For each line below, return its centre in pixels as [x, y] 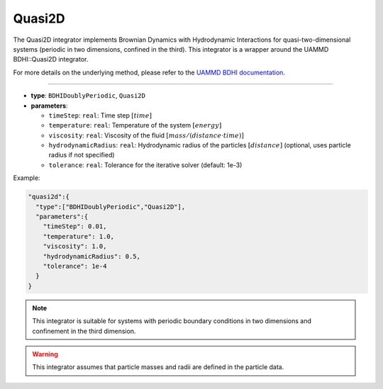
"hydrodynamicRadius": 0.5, [92, 256]
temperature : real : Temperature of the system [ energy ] [135, 125]
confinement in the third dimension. [84, 331]
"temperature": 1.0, [79, 236]
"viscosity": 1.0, [75, 247]
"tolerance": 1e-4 [75, 266]
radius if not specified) [82, 155]
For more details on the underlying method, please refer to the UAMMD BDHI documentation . [149, 72]
